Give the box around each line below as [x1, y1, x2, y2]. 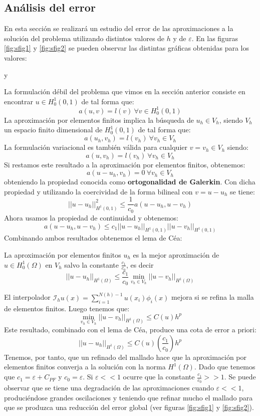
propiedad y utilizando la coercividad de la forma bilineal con [4, 186, 193, 196]
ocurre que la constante [123, 371, 195, 382]
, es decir [126, 259, 154, 270]
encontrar [4, 96, 34, 106]
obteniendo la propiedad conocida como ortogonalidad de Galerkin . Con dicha [4, 176, 255, 187]
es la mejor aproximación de [133, 249, 219, 260]
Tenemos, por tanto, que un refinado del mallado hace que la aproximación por [4, 351, 247, 362]
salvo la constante [64, 259, 119, 270]
